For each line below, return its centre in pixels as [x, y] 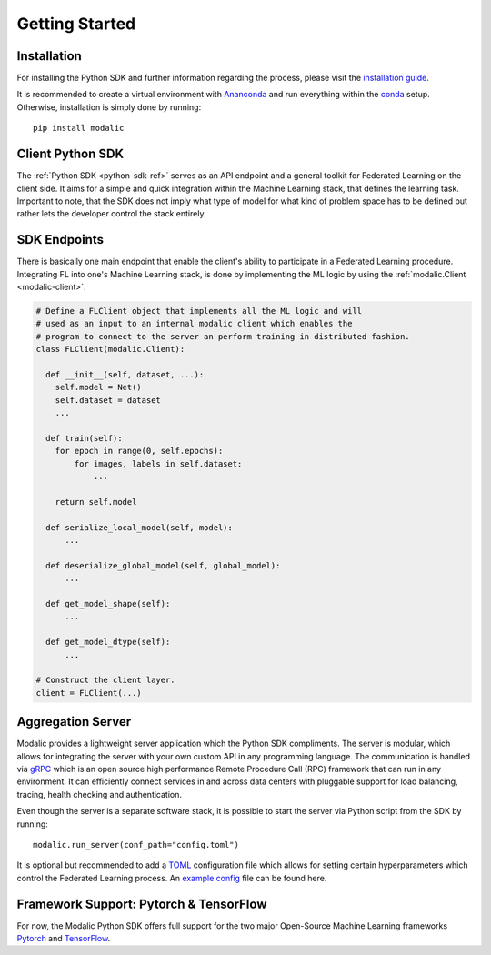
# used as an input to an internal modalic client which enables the [194, 324]
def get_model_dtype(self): [108, 642]
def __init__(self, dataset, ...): [125, 374]
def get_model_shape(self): [108, 603]
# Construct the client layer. [106, 680]
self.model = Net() [99, 387]
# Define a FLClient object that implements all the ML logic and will [199, 311]
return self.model [96, 502]
